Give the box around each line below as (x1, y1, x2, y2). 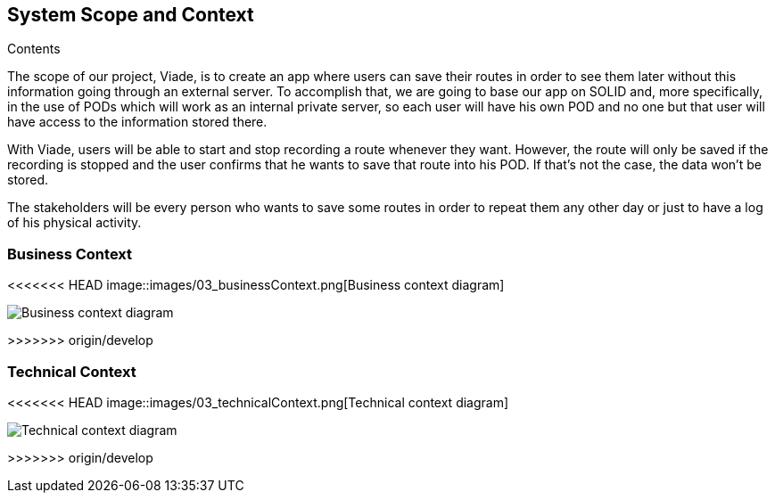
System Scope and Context (7, 4, 254, 26)
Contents (7, 41, 61, 57)
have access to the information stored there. (7, 114, 268, 130)
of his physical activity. (7, 215, 142, 231)
